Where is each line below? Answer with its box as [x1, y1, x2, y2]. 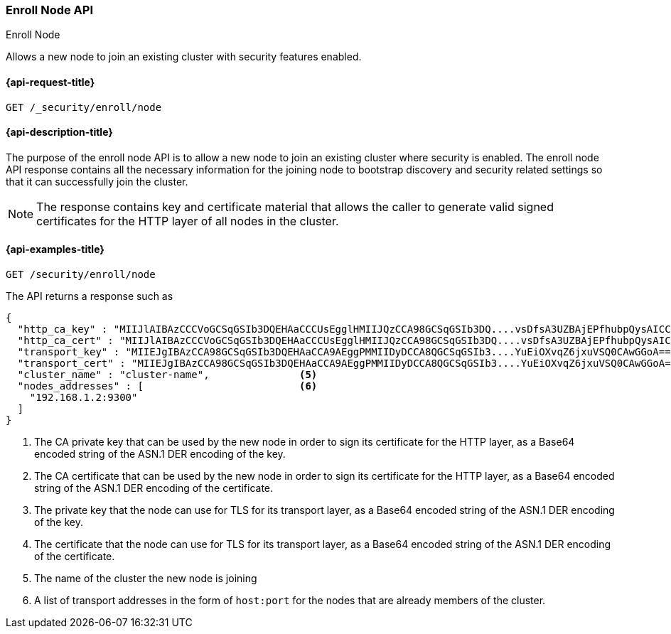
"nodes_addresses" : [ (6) [17, 380, 318, 392]
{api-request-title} [6, 75, 95, 88]
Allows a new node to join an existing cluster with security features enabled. [6, 50, 362, 63]
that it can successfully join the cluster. [6, 175, 188, 188]
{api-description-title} [6, 126, 113, 139]
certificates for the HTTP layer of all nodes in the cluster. [36, 213, 339, 228]
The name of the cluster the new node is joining [34, 572, 257, 585]
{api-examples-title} [6, 243, 104, 256]
